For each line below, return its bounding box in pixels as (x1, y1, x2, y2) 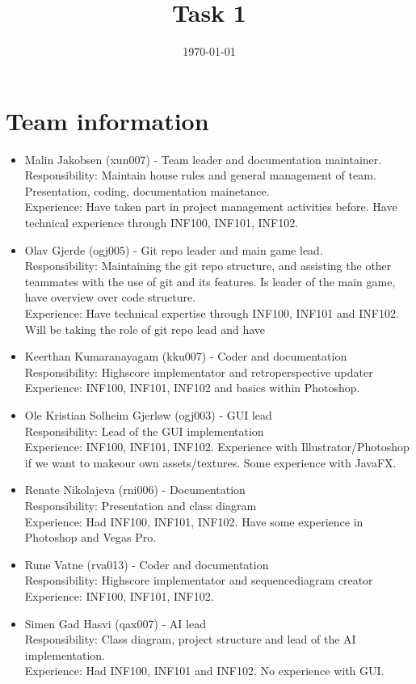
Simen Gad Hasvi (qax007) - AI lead (24, 614, 206, 631)
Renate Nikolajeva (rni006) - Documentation (24, 481, 246, 498)
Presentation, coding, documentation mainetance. (24, 182, 270, 199)
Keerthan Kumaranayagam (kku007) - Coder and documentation (24, 348, 347, 365)
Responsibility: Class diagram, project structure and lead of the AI (24, 631, 356, 648)
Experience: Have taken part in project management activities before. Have (24, 198, 397, 215)
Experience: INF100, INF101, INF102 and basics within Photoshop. (24, 379, 360, 396)
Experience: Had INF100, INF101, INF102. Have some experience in (24, 513, 363, 530)
